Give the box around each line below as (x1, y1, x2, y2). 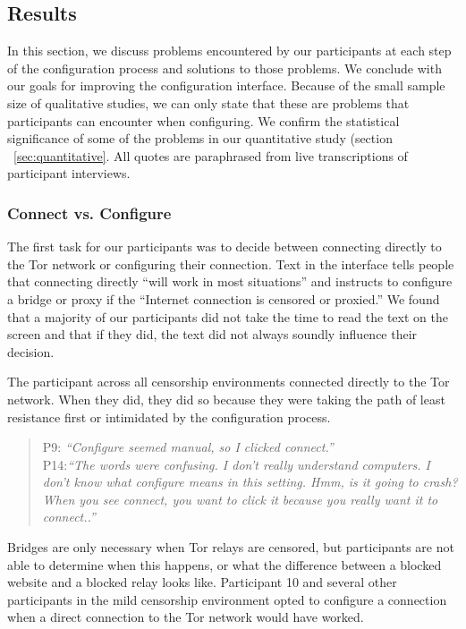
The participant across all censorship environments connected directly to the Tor (7, 372, 450, 391)
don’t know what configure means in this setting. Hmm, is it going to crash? (42, 472, 458, 491)
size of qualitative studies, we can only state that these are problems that (7, 93, 410, 112)
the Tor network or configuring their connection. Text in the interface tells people (7, 254, 454, 273)
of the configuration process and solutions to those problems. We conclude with (7, 58, 442, 77)
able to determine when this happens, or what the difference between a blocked (7, 555, 442, 574)
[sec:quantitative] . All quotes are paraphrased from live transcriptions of (13, 146, 408, 165)
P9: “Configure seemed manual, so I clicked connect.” (42, 438, 334, 456)
